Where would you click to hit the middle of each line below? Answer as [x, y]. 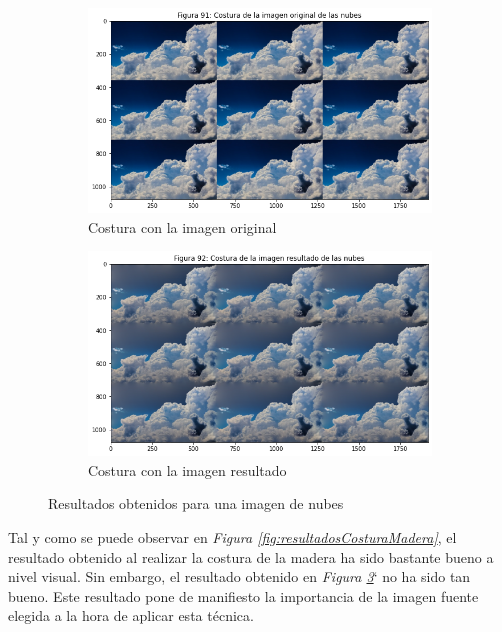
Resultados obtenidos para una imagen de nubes [196, 503]
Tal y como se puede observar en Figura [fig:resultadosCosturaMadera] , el [232, 537]
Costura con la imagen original [182, 226]
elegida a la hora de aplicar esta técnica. [131, 615]
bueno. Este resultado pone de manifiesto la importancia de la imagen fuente [243, 595]
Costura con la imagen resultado [187, 469]
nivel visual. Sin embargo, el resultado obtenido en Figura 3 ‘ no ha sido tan [239, 576]
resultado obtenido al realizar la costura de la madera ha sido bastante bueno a [251, 556]
